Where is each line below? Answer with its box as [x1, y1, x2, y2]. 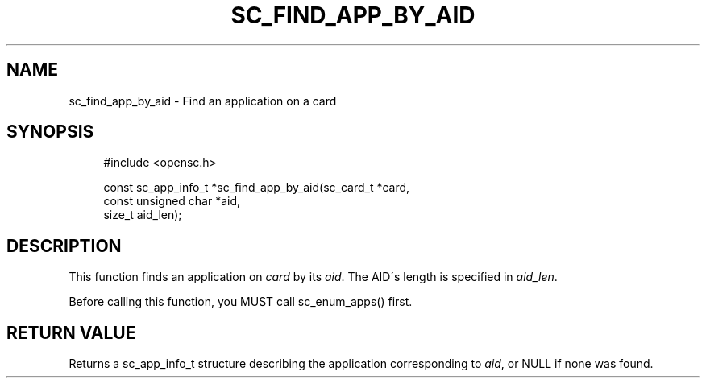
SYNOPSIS [6, 122, 94, 142]
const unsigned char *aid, [103, 194, 241, 209]
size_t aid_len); [103, 208, 182, 222]
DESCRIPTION [6, 235, 122, 256]
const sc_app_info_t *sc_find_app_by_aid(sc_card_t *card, [103, 180, 410, 195]
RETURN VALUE [6, 322, 136, 343]
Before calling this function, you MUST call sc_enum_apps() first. [69, 295, 413, 309]
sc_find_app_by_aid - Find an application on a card [69, 93, 337, 108]
